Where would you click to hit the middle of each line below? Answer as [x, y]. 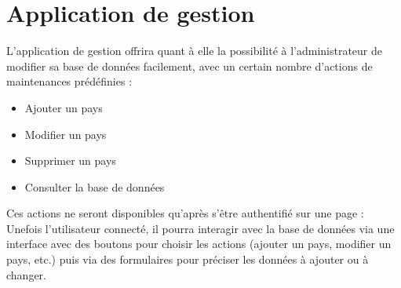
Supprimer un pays [70, 160]
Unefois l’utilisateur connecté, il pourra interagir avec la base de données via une [200, 228]
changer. [26, 274]
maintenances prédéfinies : [69, 81]
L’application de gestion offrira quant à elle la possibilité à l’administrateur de [195, 51]
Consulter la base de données [95, 186]
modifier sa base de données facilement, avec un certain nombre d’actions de [190, 66]
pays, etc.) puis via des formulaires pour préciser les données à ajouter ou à [188, 259]
